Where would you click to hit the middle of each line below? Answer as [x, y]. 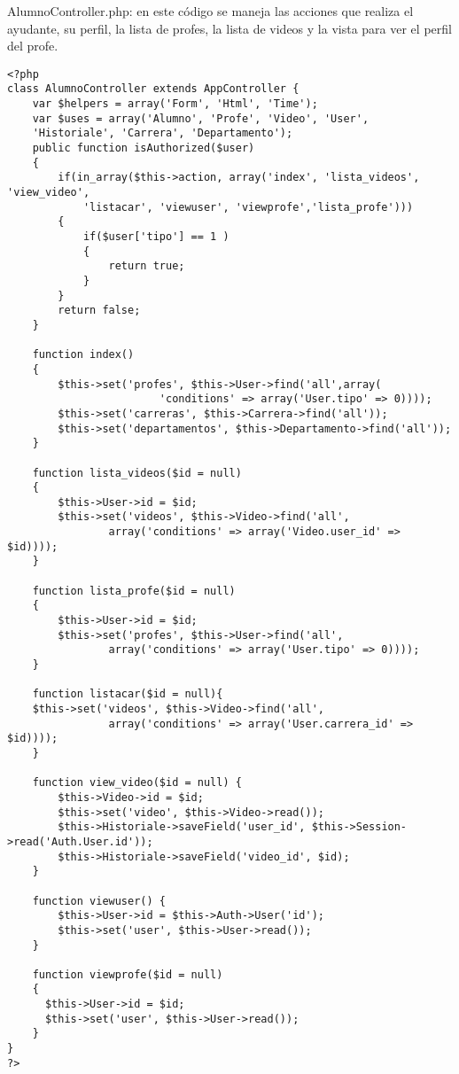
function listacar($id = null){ [128, 694]
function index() [83, 355]
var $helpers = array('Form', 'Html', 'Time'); [175, 104]
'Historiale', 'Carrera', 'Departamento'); [163, 133]
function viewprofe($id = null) [128, 974]
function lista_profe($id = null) [134, 591]
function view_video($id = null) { [137, 783]
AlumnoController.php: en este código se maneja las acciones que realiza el [210, 11]
